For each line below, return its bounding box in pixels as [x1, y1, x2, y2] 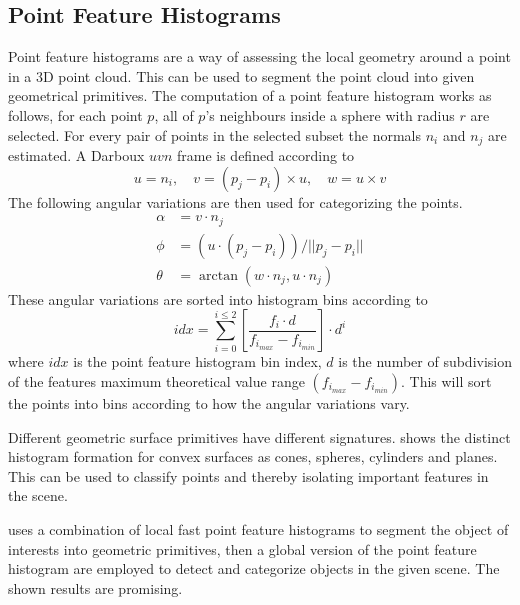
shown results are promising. [8, 577, 183, 598]
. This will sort [401, 370, 492, 391]
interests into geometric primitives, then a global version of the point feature [8, 538, 477, 559]
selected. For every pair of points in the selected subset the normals [8, 124, 421, 145]
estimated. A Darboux [8, 145, 145, 166]
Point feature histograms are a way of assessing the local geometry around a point [8, 46, 511, 67]
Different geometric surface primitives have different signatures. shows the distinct [8, 426, 511, 447]
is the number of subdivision [338, 351, 513, 372]
